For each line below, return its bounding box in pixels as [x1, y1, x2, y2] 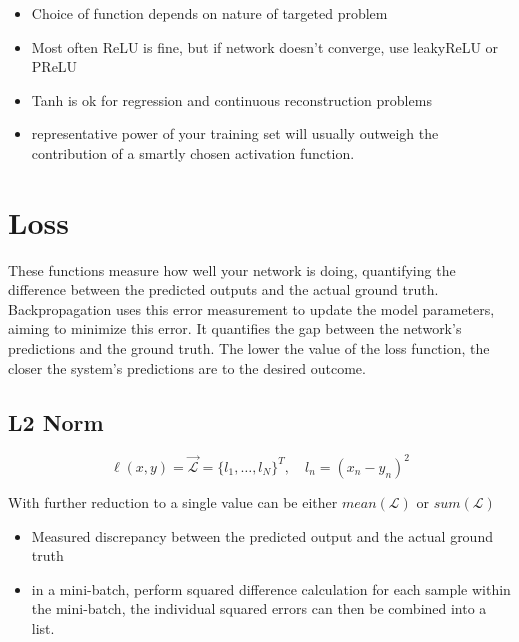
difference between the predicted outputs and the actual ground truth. [8, 279, 439, 300]
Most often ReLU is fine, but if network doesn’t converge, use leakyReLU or [31, 36, 499, 57]
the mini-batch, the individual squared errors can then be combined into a [31, 598, 487, 619]
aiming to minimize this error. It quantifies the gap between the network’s [8, 318, 462, 339]
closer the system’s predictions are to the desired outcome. [8, 357, 366, 378]
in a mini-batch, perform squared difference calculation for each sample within [31, 578, 511, 599]
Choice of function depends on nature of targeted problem [31, 3, 388, 23]
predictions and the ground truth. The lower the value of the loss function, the [8, 338, 490, 359]
